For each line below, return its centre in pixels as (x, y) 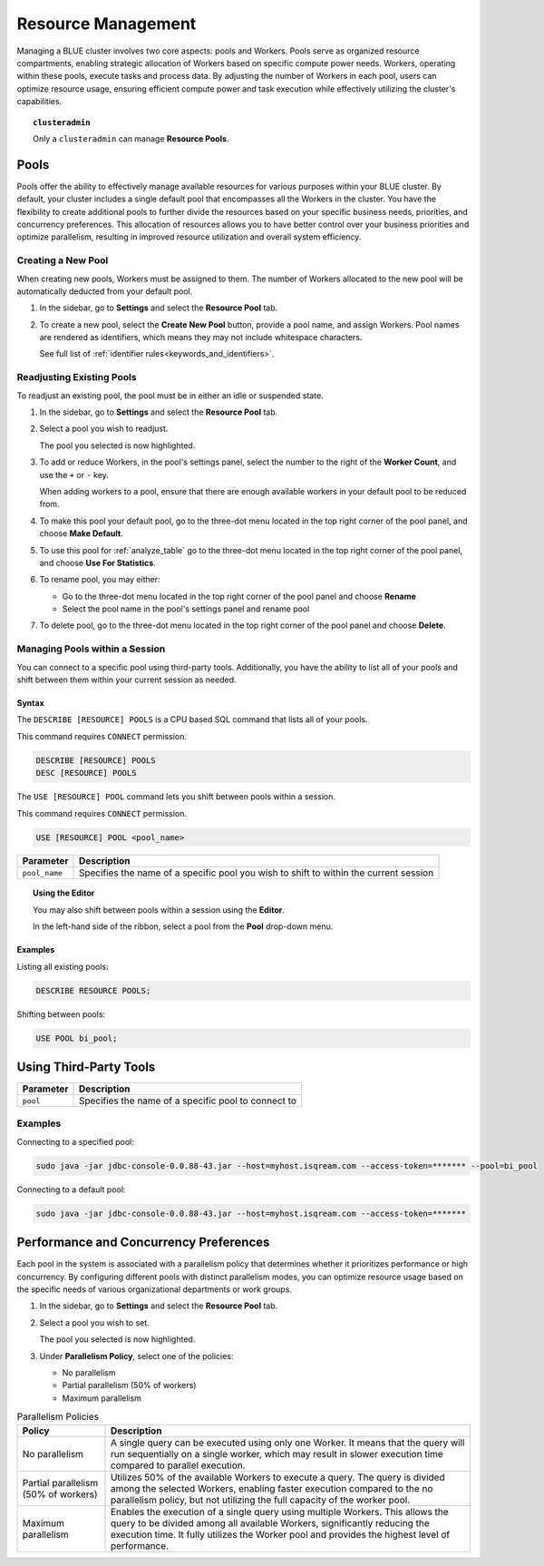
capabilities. (39, 102)
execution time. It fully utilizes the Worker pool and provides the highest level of (280, 1534)
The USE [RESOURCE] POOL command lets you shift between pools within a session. (176, 797)
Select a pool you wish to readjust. (104, 429)
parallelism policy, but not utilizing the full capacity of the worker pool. (260, 1500)
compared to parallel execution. (178, 1465)
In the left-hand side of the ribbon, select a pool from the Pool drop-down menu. (183, 926)
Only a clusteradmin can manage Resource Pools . (131, 138)
